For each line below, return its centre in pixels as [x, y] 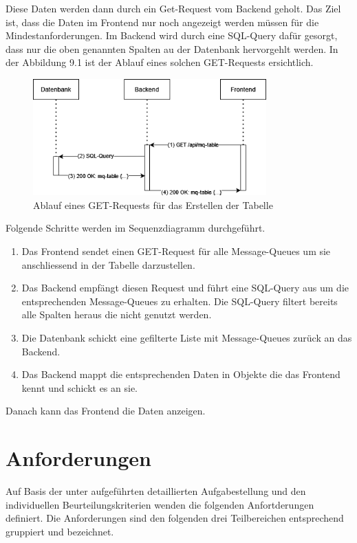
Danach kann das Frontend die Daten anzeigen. [106, 411]
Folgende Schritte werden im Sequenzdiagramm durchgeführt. [136, 228]
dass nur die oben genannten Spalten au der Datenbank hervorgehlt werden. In [172, 48]
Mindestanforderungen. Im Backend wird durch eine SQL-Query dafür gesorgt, [172, 35]
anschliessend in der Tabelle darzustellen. [108, 264]
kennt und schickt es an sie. [80, 387]
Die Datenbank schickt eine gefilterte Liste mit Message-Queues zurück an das [187, 337]
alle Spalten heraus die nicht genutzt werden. [117, 314]
